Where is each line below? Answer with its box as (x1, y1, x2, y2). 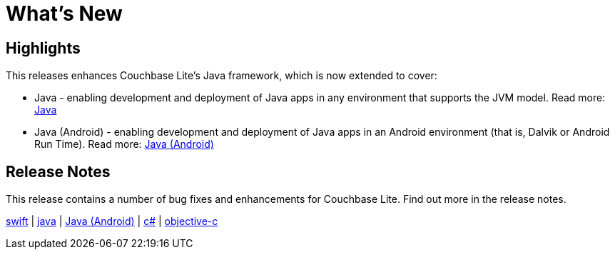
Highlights (6, 39, 81, 57)
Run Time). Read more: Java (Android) (34, 138, 214, 151)
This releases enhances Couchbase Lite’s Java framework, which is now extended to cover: (6, 69, 437, 82)
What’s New (6, 1, 123, 26)
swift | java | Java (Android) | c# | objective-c (6, 215, 218, 228)
